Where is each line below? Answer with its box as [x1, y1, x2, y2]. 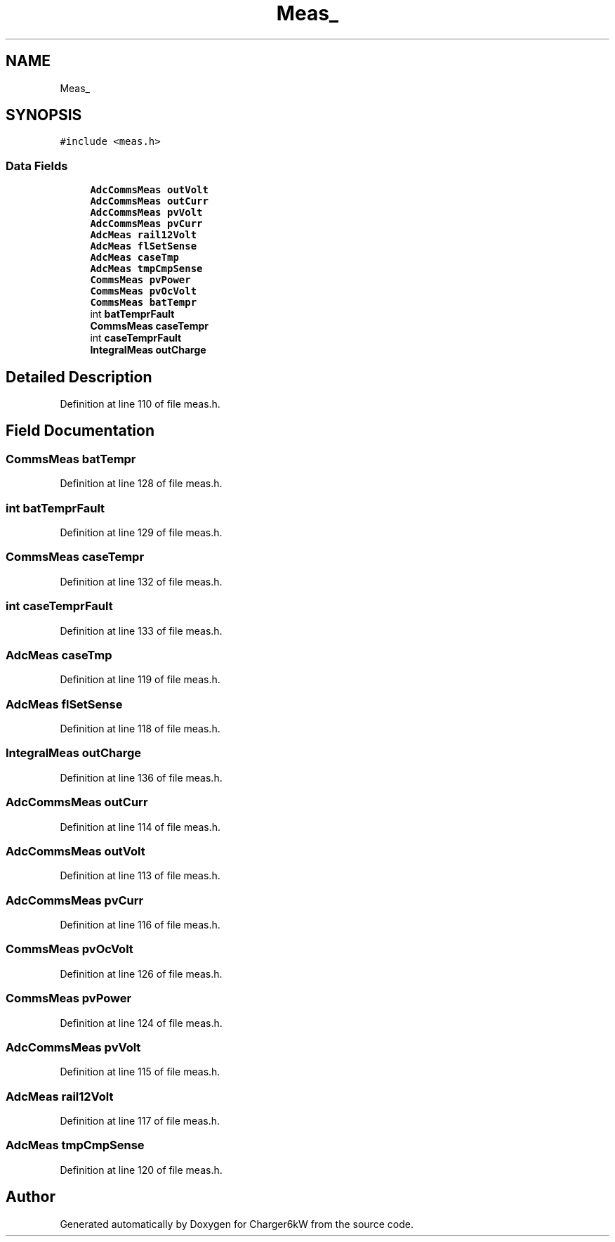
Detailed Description [6, 368, 152, 386]
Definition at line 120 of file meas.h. [60, 1163, 223, 1176]
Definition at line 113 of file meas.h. [60, 869, 220, 882]
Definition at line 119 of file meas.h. [60, 673, 220, 686]
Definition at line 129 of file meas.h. [60, 526, 223, 538]
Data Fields [6, 158, 68, 173]
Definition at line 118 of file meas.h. [60, 723, 220, 735]
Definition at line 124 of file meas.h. [60, 1016, 223, 1029]
